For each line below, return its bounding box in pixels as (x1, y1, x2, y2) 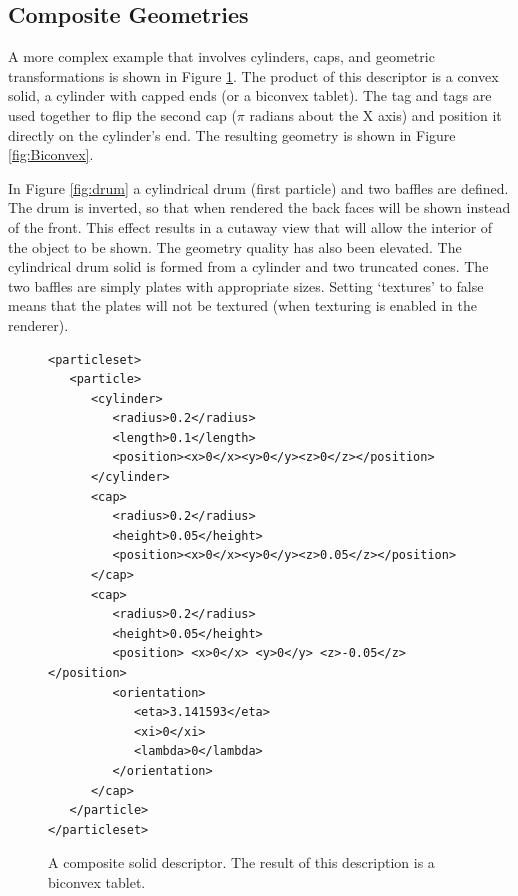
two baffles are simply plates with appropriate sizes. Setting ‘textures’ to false (8, 275, 484, 296)
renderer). (8, 314, 69, 335)
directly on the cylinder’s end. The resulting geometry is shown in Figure (8, 124, 456, 145)
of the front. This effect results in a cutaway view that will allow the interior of (8, 216, 493, 237)
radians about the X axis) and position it (249, 104, 502, 125)
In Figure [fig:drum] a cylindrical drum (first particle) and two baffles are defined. (8, 177, 509, 198)
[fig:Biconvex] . (8, 144, 94, 165)
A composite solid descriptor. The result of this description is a (48, 852, 435, 873)
